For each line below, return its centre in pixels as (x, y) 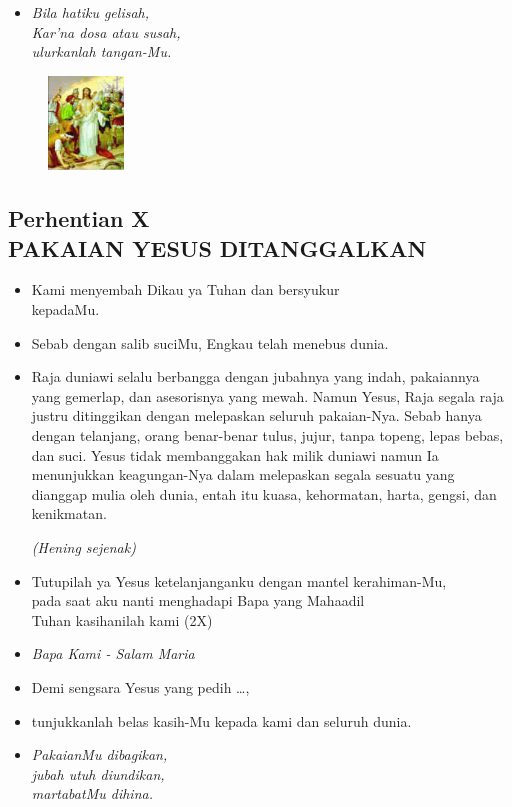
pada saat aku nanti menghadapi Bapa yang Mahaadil (198, 600)
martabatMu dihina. (92, 793)
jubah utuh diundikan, (98, 773)
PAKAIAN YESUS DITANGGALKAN (217, 247)
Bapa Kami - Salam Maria (113, 653)
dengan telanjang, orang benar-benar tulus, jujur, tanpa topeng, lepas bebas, (267, 435)
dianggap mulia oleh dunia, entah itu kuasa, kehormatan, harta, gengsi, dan (264, 493)
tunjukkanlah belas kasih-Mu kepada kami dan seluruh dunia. (221, 720)
